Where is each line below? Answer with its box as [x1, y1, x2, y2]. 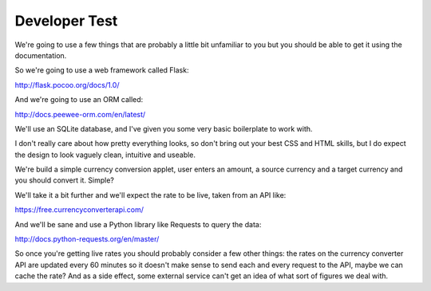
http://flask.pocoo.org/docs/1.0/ [14, 80, 120, 89]
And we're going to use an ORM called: [14, 95, 144, 104]
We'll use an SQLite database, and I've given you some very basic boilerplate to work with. [14, 124, 313, 133]
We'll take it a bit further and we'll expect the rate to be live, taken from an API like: [14, 190, 287, 199]
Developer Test [14, 12, 118, 29]
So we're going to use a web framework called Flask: [14, 65, 189, 75]
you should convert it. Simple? [14, 175, 115, 185]
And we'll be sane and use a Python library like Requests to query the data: [14, 219, 262, 229]
